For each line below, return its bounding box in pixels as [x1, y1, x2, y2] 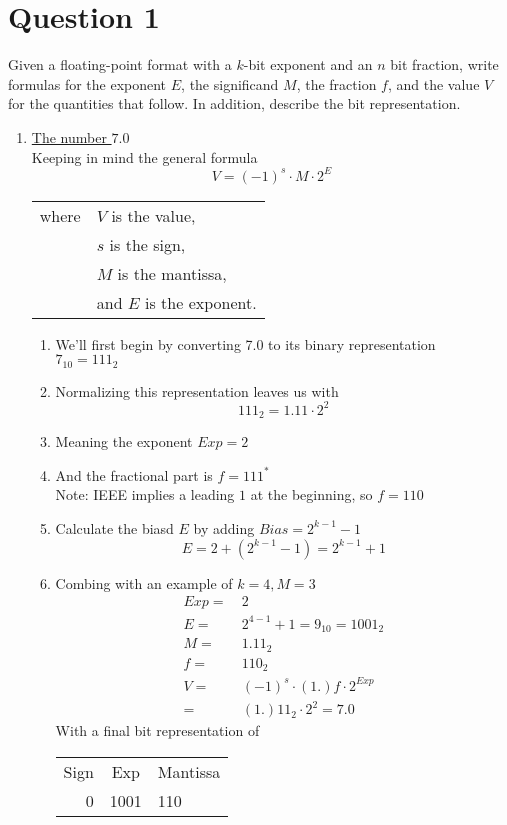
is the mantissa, [117, 261, 227, 285]
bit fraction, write [390, 54, 499, 75]
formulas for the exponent [8, 73, 167, 94]
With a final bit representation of [55, 720, 260, 741]
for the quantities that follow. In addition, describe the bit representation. [8, 93, 461, 114]
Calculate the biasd [55, 517, 174, 538]
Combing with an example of [55, 572, 233, 593]
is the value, [111, 203, 196, 227]
